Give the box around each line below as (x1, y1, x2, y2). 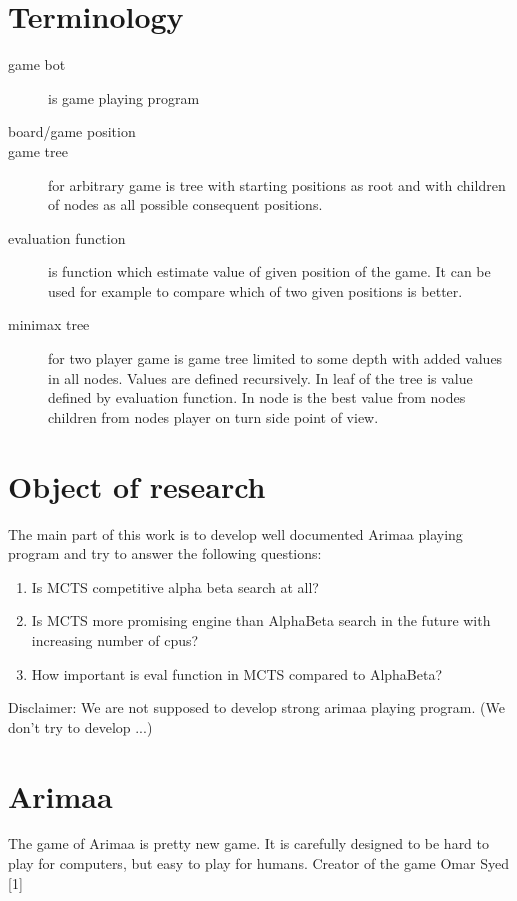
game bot (8, 54, 66, 75)
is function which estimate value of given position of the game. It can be (48, 261, 491, 282)
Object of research (8, 465, 266, 506)
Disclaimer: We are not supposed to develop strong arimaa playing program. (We (8, 697, 505, 718)
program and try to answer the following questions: (8, 543, 322, 564)
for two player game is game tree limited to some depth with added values (48, 348, 503, 369)
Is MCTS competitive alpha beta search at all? (31, 576, 319, 597)
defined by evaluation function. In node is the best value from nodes (48, 387, 466, 408)
